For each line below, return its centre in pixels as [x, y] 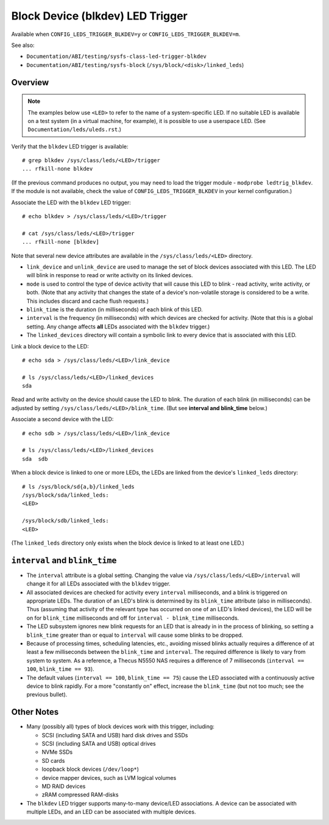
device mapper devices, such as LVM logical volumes [109, 777]
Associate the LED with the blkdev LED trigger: [71, 202]
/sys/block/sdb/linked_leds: [65, 521]
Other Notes [35, 712]
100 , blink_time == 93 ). [60, 669]
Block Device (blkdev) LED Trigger [100, 16]
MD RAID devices [64, 786]
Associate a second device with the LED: [62, 419]
